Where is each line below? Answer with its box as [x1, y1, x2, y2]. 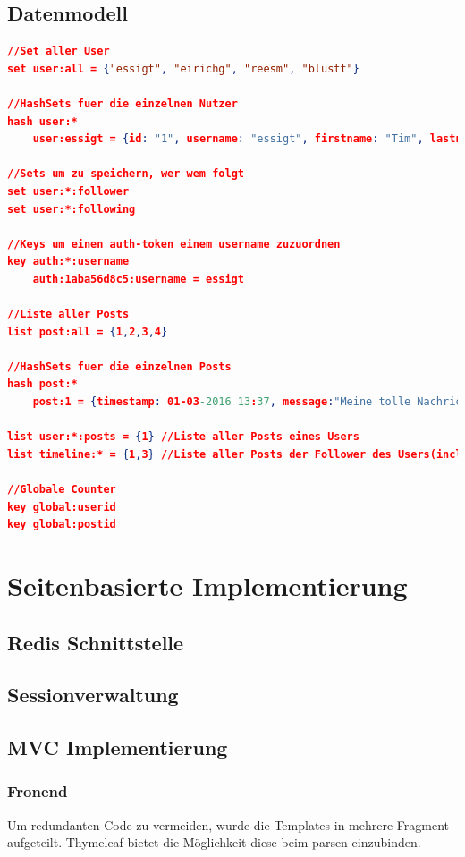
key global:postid [7, 518, 116, 531]
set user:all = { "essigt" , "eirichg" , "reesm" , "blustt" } [7, 62, 359, 75]
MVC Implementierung [7, 734, 228, 761]
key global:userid [7, 500, 116, 513]
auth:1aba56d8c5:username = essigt [32, 272, 244, 285]
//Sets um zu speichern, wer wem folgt [7, 167, 244, 181]
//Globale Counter [7, 483, 116, 496]
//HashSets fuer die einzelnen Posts [7, 360, 232, 373]
